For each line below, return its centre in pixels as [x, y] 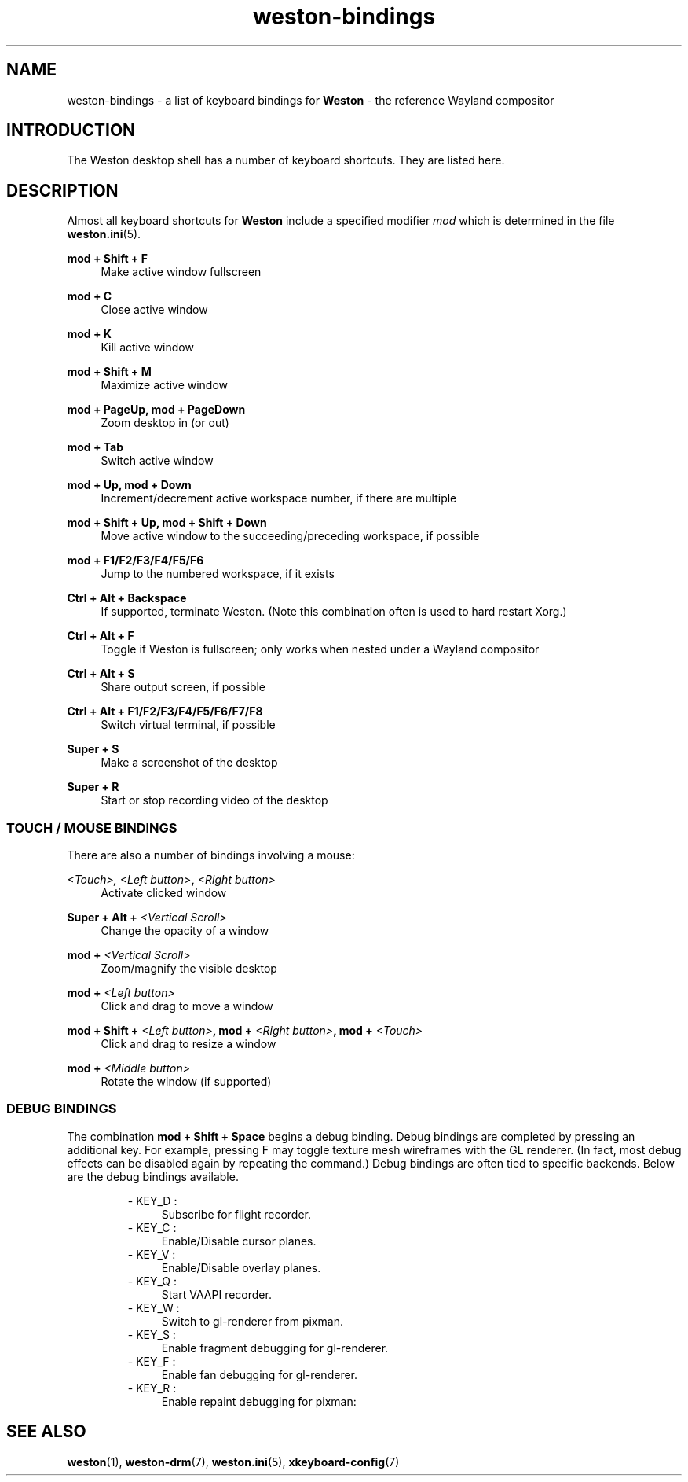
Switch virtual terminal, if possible [188, 725]
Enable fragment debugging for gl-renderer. [275, 1348]
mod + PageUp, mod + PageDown [156, 410]
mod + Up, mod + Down [129, 485]
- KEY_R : [152, 1388]
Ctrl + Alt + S [101, 674]
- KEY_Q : [152, 1281]
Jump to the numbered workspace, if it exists [218, 574]
